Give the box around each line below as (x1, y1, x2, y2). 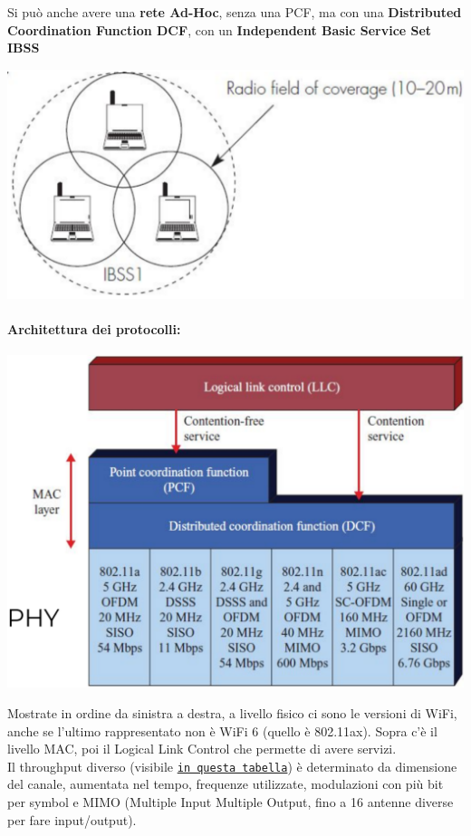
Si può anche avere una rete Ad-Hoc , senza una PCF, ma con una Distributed (7, 3, 462, 21)
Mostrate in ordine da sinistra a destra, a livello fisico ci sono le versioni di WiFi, (7, 703, 457, 722)
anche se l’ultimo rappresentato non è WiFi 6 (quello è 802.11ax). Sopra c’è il (7, 721, 437, 740)
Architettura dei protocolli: (7, 319, 181, 338)
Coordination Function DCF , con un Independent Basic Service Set (7, 20, 432, 39)
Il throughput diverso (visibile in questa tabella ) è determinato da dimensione (7, 756, 457, 775)
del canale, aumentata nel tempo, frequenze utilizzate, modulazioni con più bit (7, 774, 444, 793)
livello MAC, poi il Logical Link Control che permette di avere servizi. (7, 739, 397, 758)
